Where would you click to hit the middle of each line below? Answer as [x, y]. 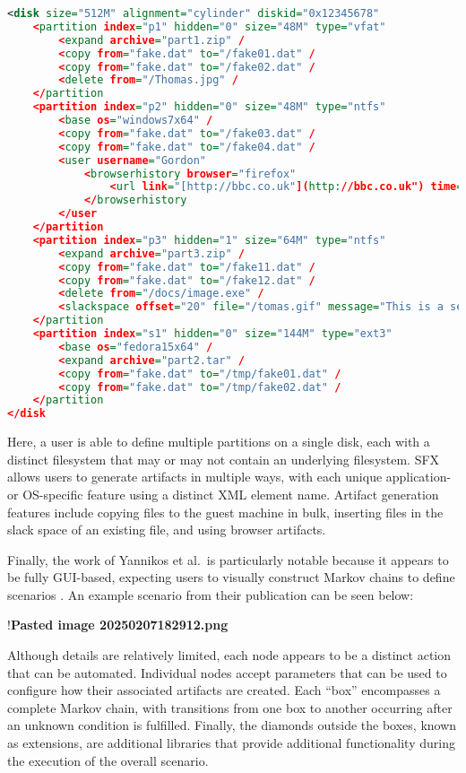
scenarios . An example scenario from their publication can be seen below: [211, 594]
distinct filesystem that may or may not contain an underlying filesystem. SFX [224, 459]
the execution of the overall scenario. [108, 760]
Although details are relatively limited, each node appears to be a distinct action [229, 655]
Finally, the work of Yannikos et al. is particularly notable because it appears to [228, 559]
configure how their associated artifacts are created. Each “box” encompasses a [224, 690]
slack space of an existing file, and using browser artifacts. [167, 530]
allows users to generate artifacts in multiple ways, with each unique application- [229, 477]
